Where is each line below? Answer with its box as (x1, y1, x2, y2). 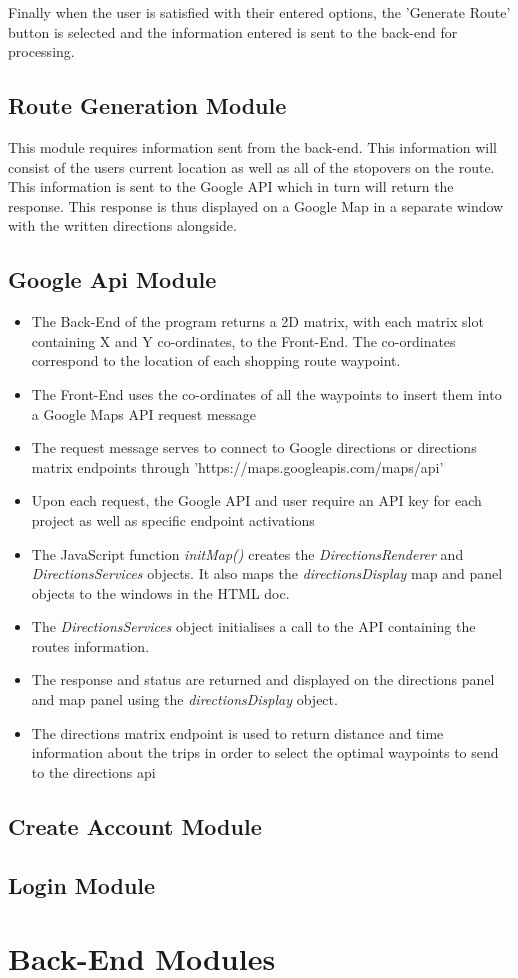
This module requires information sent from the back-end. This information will (8, 136, 497, 157)
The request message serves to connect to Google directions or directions (31, 437, 477, 458)
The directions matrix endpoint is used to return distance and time (31, 722, 444, 743)
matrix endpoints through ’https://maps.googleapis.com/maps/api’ (31, 456, 444, 477)
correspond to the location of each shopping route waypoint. (31, 350, 401, 371)
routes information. (31, 635, 150, 656)
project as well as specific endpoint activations (31, 509, 315, 530)
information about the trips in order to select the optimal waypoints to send (31, 742, 499, 763)
